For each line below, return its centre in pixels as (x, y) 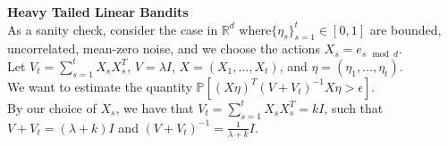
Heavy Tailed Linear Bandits (98, 12)
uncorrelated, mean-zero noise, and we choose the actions (164, 49)
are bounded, (406, 29)
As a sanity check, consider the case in (113, 29)
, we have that (155, 107)
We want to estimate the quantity (100, 86)
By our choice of (52, 107)
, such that (354, 107)
